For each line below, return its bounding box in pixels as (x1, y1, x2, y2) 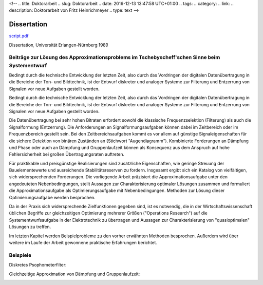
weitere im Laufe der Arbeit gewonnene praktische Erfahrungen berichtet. (9, 240, 157, 246)
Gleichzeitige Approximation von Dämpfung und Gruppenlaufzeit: (9, 271, 140, 277)
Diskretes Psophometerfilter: (9, 262, 67, 268)
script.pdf (9, 33, 29, 39)
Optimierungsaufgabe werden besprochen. (9, 194, 96, 200)
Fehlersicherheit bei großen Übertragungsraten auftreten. (9, 152, 125, 157)
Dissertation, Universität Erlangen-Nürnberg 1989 (9, 42, 109, 48)
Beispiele (9, 251, 32, 258)
